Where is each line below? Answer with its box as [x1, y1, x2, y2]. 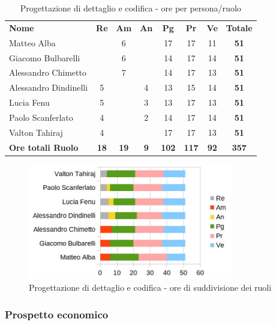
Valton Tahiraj [9, 126, 63, 138]
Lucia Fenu [9, 96, 50, 109]
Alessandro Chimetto [9, 66, 86, 79]
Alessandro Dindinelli [9, 81, 88, 94]
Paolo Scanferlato [9, 111, 73, 123]
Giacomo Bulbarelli [9, 51, 80, 64]
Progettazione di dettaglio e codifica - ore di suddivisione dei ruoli [29, 281, 272, 293]
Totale [226, 21, 253, 34]
